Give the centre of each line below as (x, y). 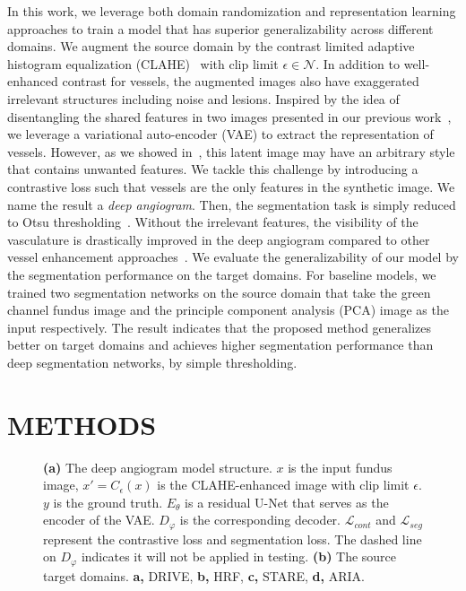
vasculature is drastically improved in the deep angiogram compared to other (219, 239)
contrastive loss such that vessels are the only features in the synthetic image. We (231, 186)
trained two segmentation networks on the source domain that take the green (219, 292)
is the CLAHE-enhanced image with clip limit (283, 485)
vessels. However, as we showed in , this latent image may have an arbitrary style (231, 151)
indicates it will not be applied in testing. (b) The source (239, 556)
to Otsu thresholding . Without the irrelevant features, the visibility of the (213, 222)
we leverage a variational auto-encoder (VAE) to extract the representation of (220, 134)
